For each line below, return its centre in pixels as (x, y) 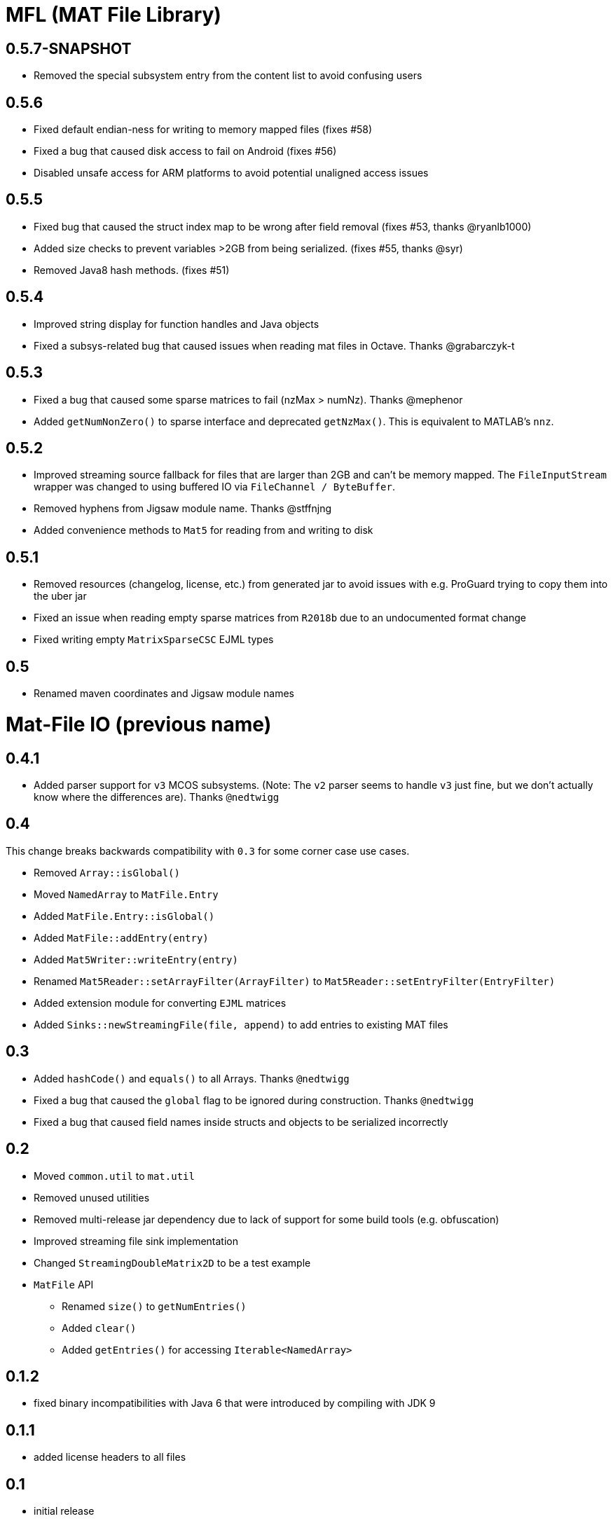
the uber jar (60, 596)
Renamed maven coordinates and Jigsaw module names (164, 694)
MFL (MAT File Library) (113, 15)
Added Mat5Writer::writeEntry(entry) (136, 959)
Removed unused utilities (92, 1197)
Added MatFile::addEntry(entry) (121, 937)
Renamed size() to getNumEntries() (154, 1306)
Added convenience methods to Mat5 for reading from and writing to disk (204, 530)
